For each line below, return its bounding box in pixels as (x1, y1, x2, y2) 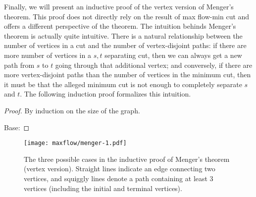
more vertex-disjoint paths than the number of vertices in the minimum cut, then (4, 69, 251, 80)
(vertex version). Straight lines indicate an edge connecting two (24, 163, 215, 174)
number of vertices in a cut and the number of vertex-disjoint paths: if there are (4, 40, 247, 50)
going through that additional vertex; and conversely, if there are (55, 59, 253, 70)
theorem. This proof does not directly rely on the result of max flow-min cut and (4, 11, 250, 21)
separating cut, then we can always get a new (104, 49, 242, 60)
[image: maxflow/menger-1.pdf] (24, 140, 127, 147)
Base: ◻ (4, 122, 30, 132)
